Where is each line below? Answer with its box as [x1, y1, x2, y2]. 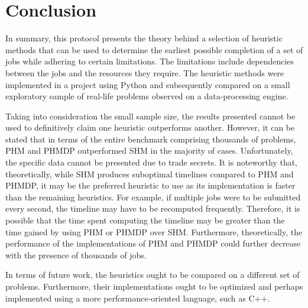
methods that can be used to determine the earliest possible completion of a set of [5, 43, 303, 56]
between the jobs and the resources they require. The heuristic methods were [5, 66, 284, 79]
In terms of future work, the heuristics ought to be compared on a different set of [5, 268, 300, 281]
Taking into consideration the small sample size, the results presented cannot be [5, 109, 296, 122]
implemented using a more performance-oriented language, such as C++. [5, 291, 270, 304]
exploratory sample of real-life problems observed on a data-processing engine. [5, 90, 288, 102]
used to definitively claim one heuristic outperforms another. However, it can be [5, 121, 295, 134]
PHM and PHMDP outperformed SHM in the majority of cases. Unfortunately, [5, 144, 293, 157]
